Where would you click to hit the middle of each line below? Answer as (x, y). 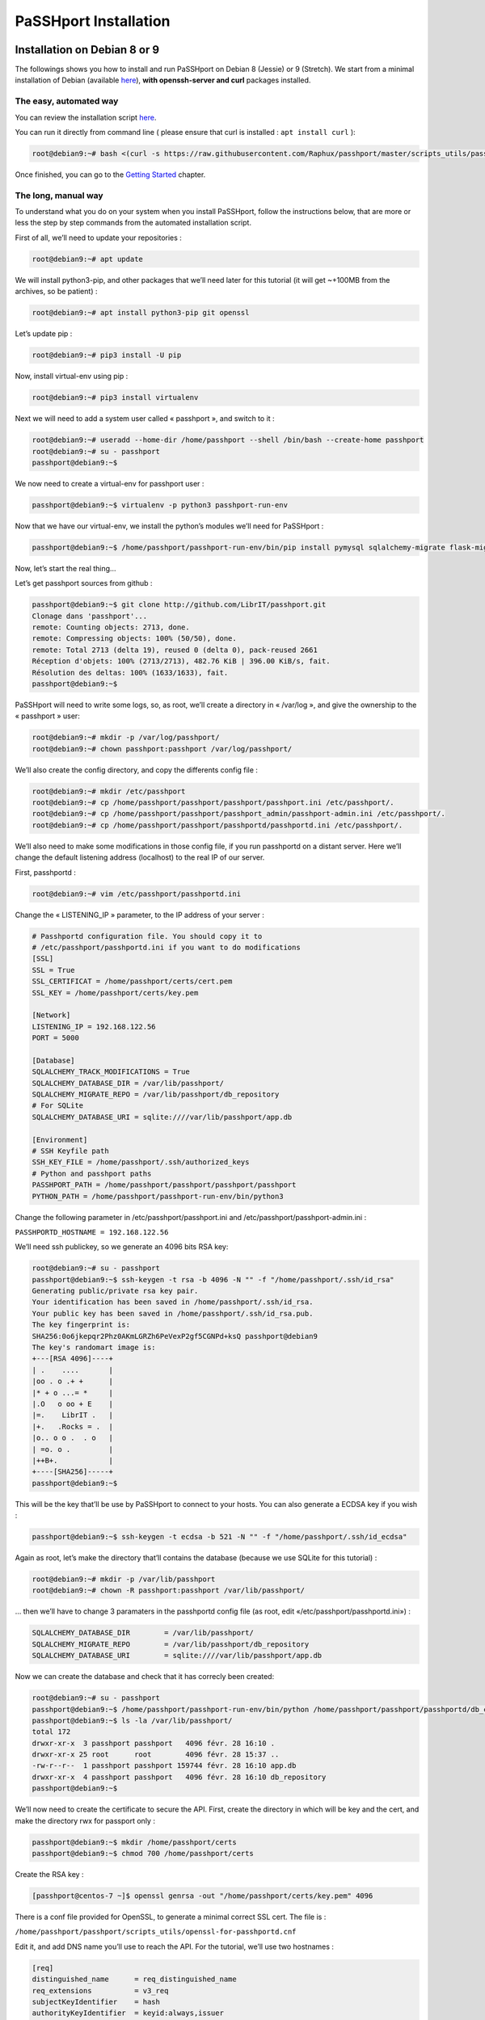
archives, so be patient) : (56, 292)
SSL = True (53, 970)
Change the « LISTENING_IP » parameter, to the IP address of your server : (139, 915)
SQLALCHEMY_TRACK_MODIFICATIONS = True (111, 1072)
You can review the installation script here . (86, 117)
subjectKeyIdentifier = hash (96, 2001)
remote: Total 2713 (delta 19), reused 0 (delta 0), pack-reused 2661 (175, 650)
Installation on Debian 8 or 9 (87, 50)
